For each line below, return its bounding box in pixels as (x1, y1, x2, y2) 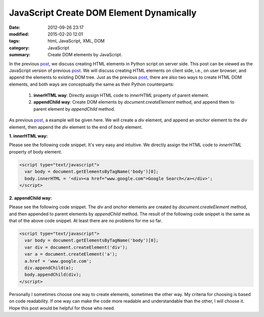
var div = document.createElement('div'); (24, 245, 128, 250)
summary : (9, 52, 31, 58)
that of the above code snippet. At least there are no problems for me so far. (9, 218, 162, 224)
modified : (9, 31, 29, 37)
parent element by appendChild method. (33, 106, 115, 112)
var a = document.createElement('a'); (24, 251, 117, 257)
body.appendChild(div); (24, 272, 82, 277)
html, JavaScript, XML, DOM (47, 38, 105, 44)
